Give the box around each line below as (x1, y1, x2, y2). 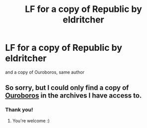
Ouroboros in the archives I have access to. (5, 91, 142, 100)
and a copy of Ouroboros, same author (5, 69, 84, 75)
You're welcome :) (12, 118, 50, 124)
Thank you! (5, 106, 33, 113)
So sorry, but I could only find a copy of (5, 84, 129, 92)
